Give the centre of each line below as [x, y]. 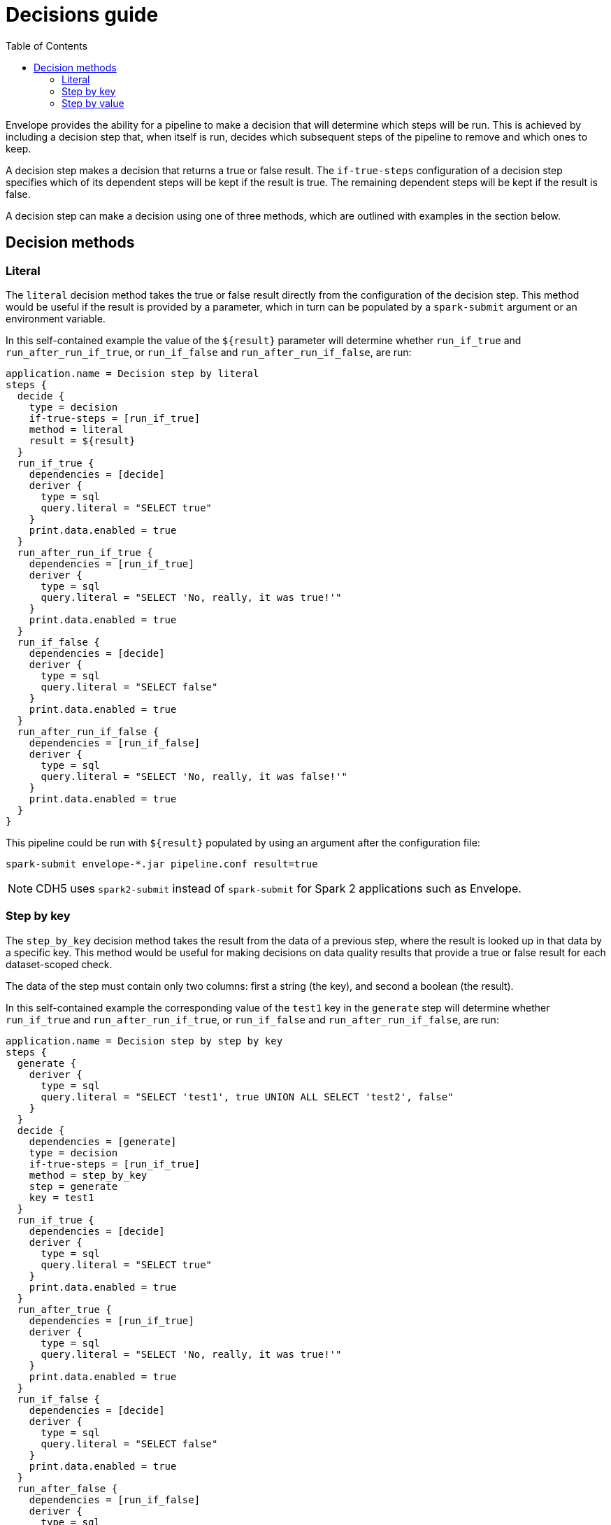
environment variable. [56, 318]
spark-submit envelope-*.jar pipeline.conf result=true [162, 864]
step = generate [73, 1186]
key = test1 [62, 1197]
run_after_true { [64, 1309]
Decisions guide [82, 15]
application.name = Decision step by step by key [144, 1041]
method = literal [76, 429]
